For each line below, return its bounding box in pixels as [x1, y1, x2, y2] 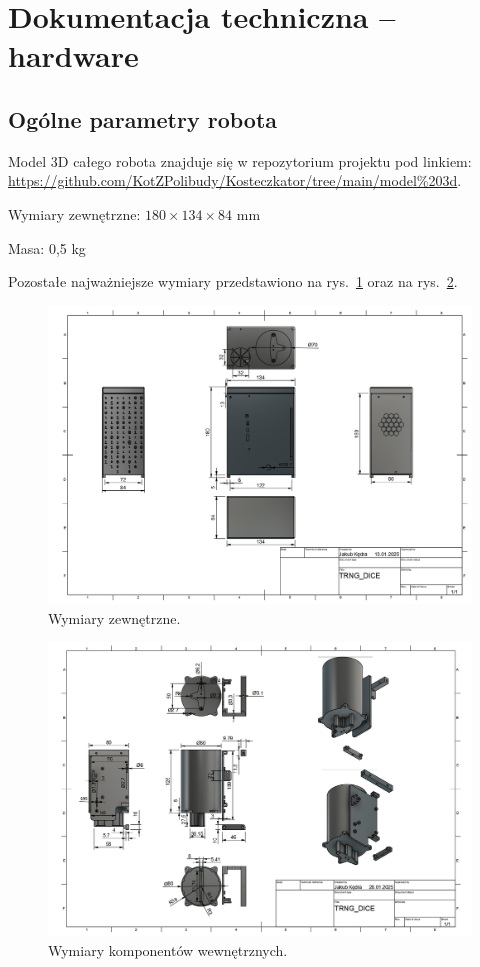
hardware [8, 35, 139, 76]
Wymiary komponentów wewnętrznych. [48, 939, 288, 960]
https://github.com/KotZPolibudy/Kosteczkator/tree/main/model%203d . [8, 170, 462, 191]
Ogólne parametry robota [8, 103, 278, 134]
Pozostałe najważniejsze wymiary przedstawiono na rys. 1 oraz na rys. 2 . [8, 271, 458, 292]
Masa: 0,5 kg [8, 237, 86, 258]
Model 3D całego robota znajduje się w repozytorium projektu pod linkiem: [8, 150, 472, 171]
